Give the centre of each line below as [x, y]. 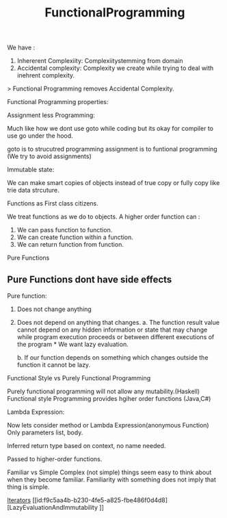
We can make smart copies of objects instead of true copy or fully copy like [113, 183]
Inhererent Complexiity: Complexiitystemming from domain [100, 61]
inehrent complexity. [46, 75]
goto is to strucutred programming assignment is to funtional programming [112, 149]
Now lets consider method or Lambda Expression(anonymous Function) [108, 425]
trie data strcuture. [33, 190]
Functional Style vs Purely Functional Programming [79, 378]
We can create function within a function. [75, 237]
